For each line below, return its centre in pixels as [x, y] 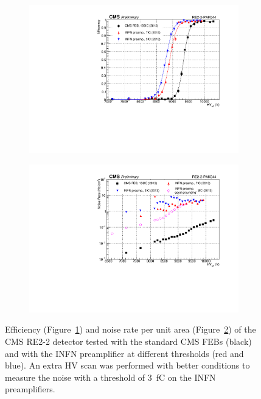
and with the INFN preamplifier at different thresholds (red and [124, 353]
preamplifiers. [30, 389]
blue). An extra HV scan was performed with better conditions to [127, 365]
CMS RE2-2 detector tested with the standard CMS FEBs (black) [128, 341]
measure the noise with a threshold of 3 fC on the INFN [110, 377]
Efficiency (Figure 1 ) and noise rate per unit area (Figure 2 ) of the [130, 329]
